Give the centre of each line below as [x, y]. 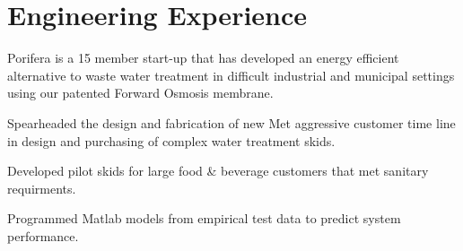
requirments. [42, 188]
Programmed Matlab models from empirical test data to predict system [204, 218]
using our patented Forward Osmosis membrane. [140, 93]
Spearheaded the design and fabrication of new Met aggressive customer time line [231, 122]
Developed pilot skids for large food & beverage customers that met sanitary [218, 171]
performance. [43, 235]
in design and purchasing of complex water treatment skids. [171, 140]
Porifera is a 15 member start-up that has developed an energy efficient [203, 58]
